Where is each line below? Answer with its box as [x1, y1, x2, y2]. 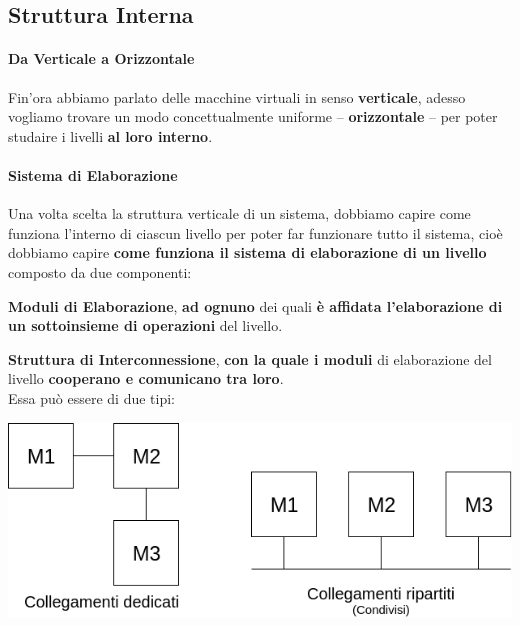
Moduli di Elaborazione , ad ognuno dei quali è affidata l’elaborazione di [8, 295, 503, 316]
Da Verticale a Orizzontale [8, 48, 195, 69]
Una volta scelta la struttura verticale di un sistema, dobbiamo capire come [8, 203, 471, 224]
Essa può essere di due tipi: [8, 387, 175, 408]
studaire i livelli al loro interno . [8, 125, 213, 146]
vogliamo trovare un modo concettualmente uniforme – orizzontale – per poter [8, 106, 498, 127]
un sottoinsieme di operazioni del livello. [8, 315, 283, 336]
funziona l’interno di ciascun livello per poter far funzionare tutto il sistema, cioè [8, 222, 503, 243]
